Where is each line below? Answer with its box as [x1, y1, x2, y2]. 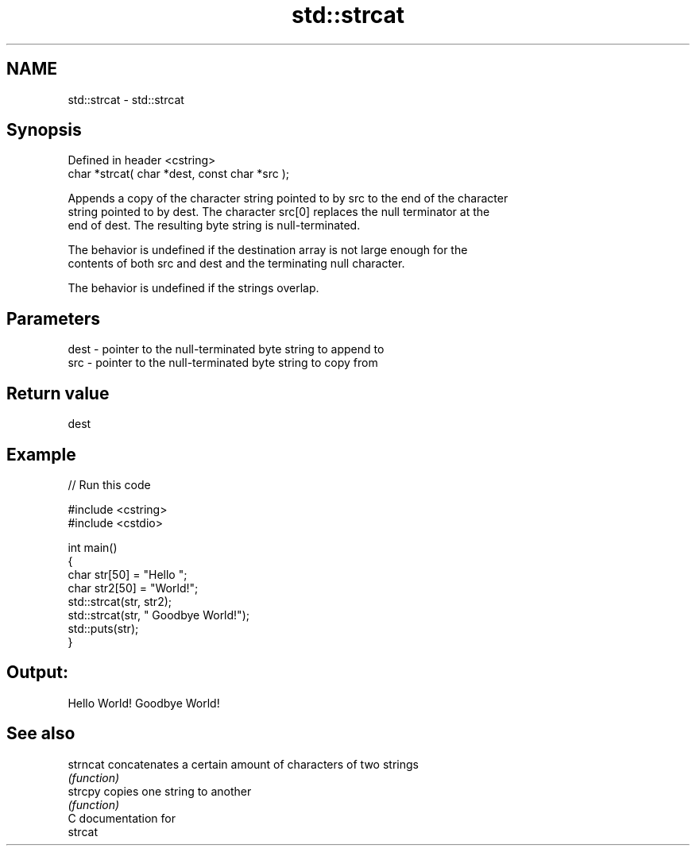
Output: [6, 662, 68, 683]
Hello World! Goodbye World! [68, 696, 220, 710]
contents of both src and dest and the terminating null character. [68, 256, 405, 271]
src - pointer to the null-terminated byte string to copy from [68, 356, 378, 370]
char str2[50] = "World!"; [68, 580, 199, 595]
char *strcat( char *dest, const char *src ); [68, 167, 290, 181]
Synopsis [6, 120, 82, 141]
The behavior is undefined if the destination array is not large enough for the [68, 243, 468, 257]
